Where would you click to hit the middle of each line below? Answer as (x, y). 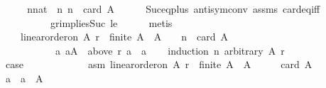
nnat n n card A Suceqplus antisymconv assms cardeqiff (174, 9)
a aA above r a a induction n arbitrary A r (170, 50)
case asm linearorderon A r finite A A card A (159, 64)
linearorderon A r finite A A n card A (124, 37)
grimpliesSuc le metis (111, 22)
